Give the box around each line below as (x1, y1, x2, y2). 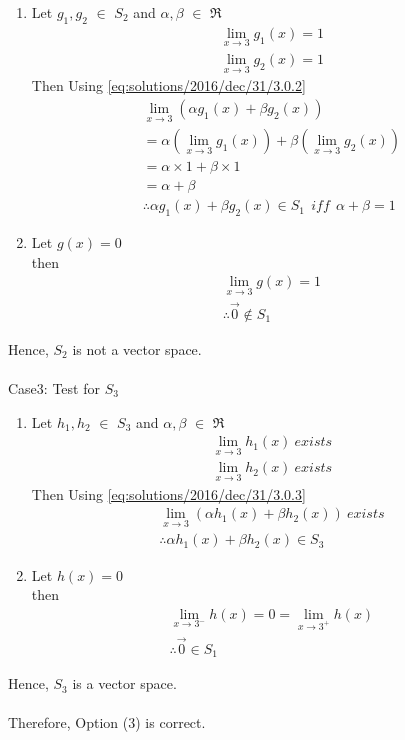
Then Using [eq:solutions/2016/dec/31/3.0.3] (31, 483, 306, 504)
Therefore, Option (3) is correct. (8, 712, 206, 733)
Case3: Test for (8, 377, 100, 398)
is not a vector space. (72, 338, 202, 359)
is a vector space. (72, 673, 177, 694)
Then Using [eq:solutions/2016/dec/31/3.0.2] (31, 75, 306, 96)
